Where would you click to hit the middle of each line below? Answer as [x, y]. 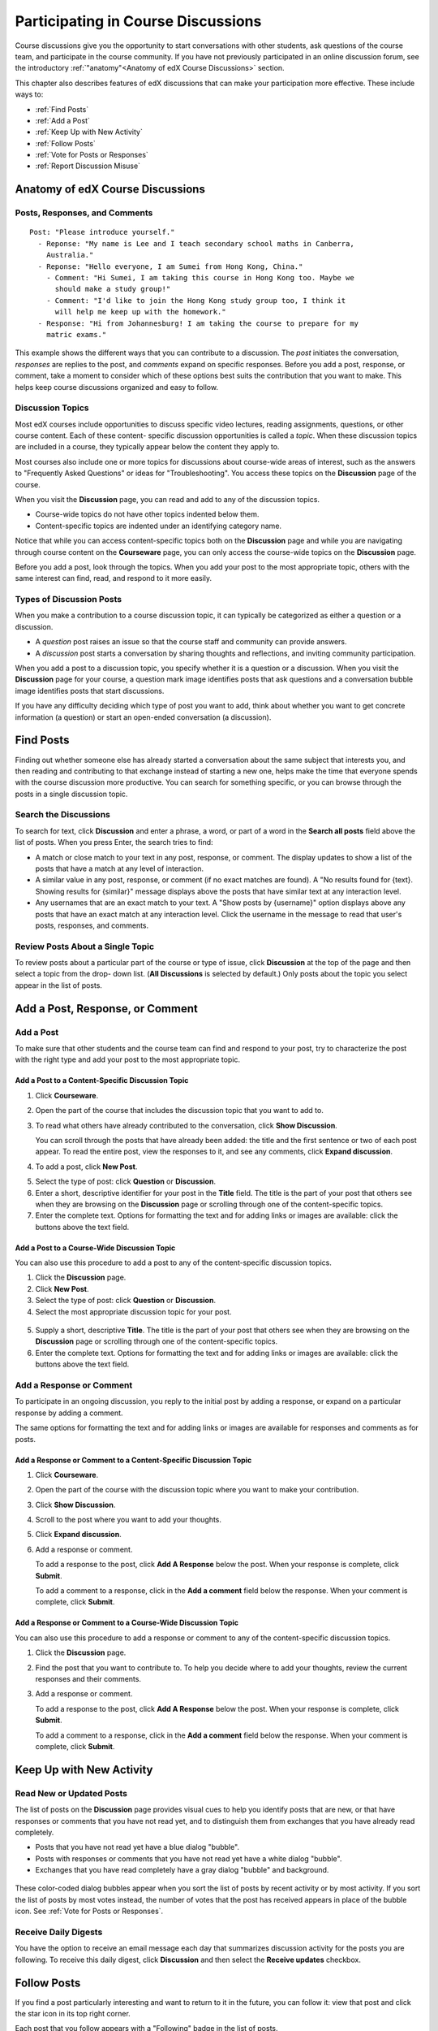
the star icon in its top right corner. [73, 2014]
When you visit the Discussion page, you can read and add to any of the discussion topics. [167, 499]
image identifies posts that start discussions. [90, 691]
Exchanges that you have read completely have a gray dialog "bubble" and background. [182, 1870]
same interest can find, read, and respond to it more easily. [114, 578]
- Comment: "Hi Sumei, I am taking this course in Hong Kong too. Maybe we [200, 277]
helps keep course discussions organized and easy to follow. [117, 387]
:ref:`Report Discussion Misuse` [88, 166]
